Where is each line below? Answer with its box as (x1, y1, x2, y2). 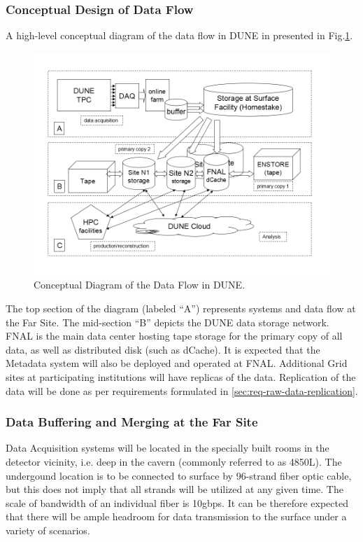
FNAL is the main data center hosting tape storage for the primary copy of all (6, 328, 343, 343)
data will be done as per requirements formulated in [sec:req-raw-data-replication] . (6, 383, 358, 398)
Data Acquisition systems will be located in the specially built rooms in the (6, 440, 329, 455)
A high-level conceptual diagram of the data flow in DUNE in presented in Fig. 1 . (6, 28, 353, 43)
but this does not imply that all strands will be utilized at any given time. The (6, 482, 343, 496)
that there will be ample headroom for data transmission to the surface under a (6, 509, 347, 524)
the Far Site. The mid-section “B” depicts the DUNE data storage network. (6, 314, 329, 329)
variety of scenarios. (6, 522, 90, 537)
